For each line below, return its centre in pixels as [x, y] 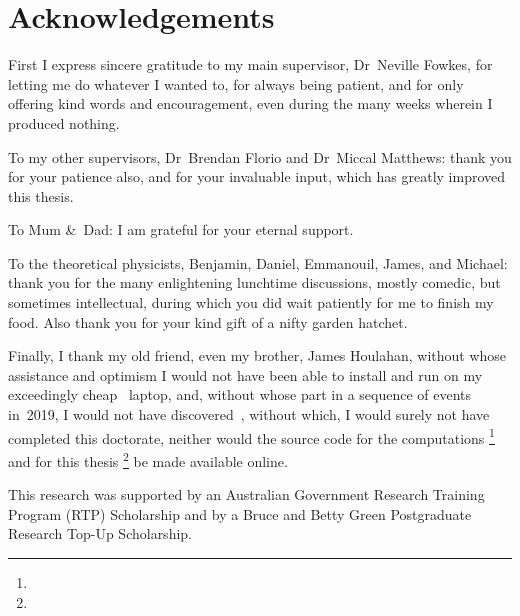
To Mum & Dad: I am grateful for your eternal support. [181, 229]
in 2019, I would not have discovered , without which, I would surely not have [249, 414]
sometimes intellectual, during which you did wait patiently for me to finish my [251, 302]
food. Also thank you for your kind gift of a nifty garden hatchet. [208, 321]
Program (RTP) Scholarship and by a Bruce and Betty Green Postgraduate [240, 513]
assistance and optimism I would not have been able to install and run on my [245, 374]
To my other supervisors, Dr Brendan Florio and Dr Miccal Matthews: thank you [260, 156]
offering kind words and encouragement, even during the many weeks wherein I [250, 103]
